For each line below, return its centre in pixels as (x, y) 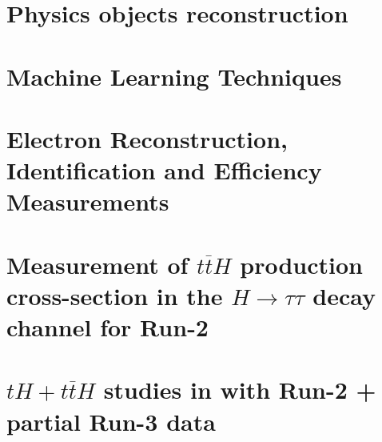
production (302, 264)
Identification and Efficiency (164, 170)
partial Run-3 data (111, 421)
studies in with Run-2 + (240, 390)
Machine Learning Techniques (174, 76)
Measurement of (97, 264)
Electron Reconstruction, (147, 138)
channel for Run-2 (107, 327)
